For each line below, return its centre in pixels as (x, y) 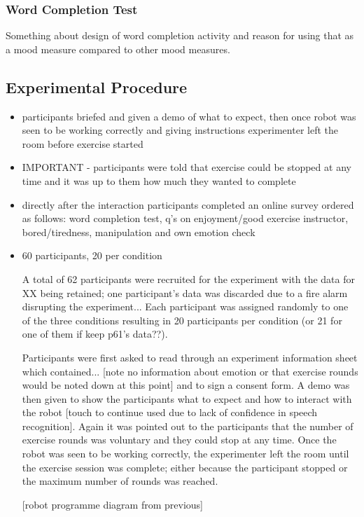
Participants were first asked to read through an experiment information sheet (190, 357)
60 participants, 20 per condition (92, 255)
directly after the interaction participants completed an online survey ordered (188, 204)
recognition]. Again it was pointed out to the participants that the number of (188, 426)
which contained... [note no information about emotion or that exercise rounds (190, 371)
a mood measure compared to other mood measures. (118, 49)
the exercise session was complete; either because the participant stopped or (185, 467)
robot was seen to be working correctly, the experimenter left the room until (185, 454)
